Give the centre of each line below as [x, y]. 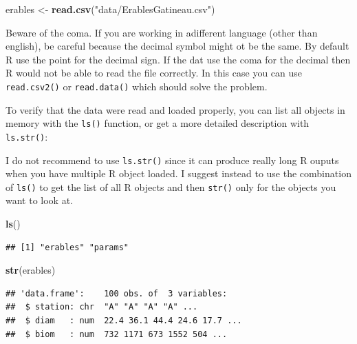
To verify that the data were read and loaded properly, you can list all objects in [175, 109]
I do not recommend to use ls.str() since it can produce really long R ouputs [172, 160]
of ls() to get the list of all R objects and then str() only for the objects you [171, 186]
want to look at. [39, 200]
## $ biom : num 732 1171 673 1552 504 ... [117, 334]
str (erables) [31, 270]
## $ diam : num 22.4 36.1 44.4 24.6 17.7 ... [124, 321]
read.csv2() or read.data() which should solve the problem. [137, 86]
